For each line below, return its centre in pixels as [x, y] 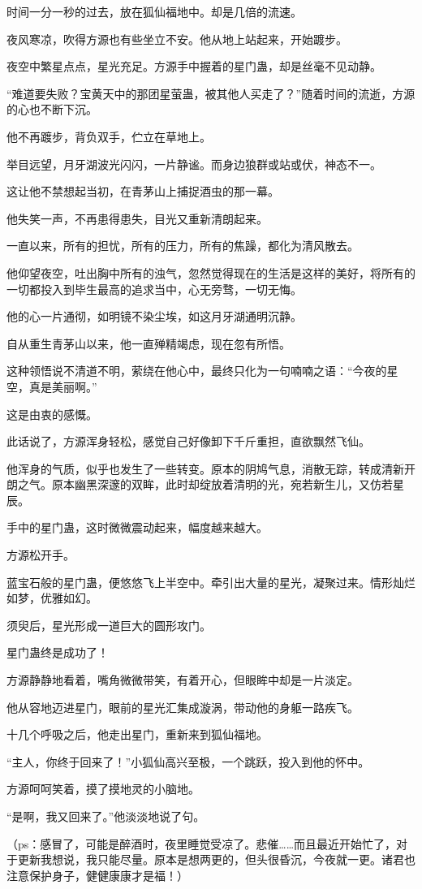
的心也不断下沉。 [52, 109]
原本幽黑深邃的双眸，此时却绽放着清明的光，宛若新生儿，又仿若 [222, 484]
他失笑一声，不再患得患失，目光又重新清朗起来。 [137, 218]
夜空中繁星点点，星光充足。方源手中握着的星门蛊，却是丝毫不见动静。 [194, 66]
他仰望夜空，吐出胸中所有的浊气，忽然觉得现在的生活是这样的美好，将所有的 [211, 272]
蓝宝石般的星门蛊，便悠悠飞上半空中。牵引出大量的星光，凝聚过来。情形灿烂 [211, 582]
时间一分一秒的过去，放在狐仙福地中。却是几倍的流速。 [154, 11]
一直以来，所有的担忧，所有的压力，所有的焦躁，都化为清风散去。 [183, 246]
